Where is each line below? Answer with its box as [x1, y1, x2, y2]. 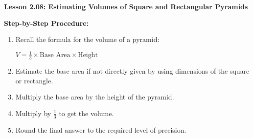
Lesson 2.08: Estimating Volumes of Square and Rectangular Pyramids [4, 1, 248, 11]
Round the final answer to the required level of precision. [15, 124, 186, 135]
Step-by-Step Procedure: [4, 18, 89, 28]
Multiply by [15, 108, 51, 118]
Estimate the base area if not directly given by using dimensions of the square [15, 66, 250, 76]
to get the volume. [59, 108, 114, 118]
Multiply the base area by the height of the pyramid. [15, 92, 174, 102]
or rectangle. [15, 75, 53, 85]
